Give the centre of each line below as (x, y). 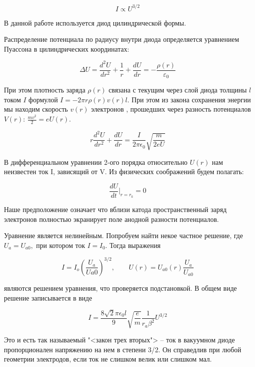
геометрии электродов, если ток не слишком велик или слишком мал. (108, 359)
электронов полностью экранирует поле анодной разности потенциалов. (112, 219)
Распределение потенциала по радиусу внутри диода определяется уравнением (122, 39)
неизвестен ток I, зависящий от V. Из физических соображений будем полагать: (124, 171)
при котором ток (60, 245)
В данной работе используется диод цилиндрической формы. (95, 22)
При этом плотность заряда (45, 90)
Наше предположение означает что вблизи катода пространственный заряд (115, 209)
